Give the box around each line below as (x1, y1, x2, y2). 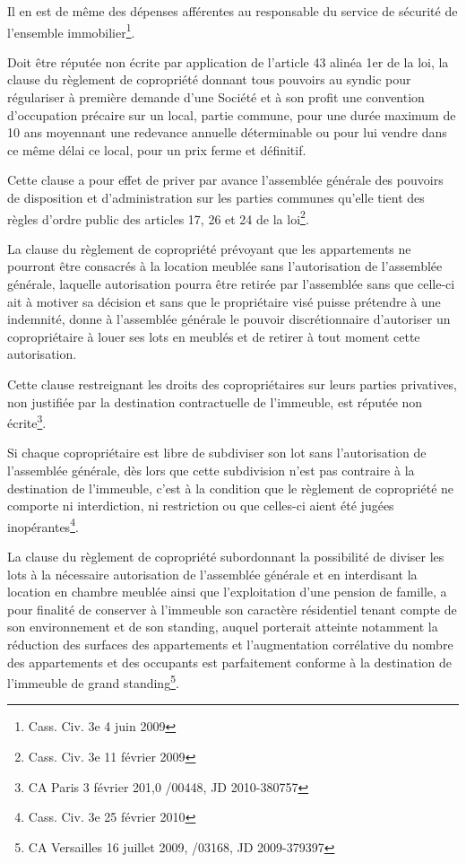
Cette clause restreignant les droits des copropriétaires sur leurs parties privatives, (7, 375, 458, 393)
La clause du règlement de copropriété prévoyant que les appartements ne (7, 239, 411, 257)
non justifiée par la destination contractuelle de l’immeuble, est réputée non (7, 392, 423, 411)
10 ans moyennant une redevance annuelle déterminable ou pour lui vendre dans (7, 123, 447, 142)
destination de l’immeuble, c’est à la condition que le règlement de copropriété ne (7, 478, 454, 497)
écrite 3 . (7, 411, 47, 431)
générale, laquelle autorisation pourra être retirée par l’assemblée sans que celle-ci (7, 275, 455, 293)
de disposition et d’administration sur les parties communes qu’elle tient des (7, 188, 425, 206)
